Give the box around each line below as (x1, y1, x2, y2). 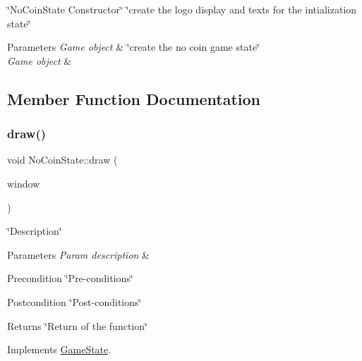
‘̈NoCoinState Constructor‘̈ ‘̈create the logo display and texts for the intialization (7, 2, 357, 16)
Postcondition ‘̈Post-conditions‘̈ (7, 294, 142, 309)
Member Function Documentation (7, 87, 261, 109)
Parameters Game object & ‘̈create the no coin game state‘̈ (7, 39, 260, 54)
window (7, 176, 40, 190)
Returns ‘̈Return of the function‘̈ (7, 318, 147, 333)
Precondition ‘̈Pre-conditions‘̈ (7, 271, 133, 286)
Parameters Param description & (7, 247, 150, 262)
